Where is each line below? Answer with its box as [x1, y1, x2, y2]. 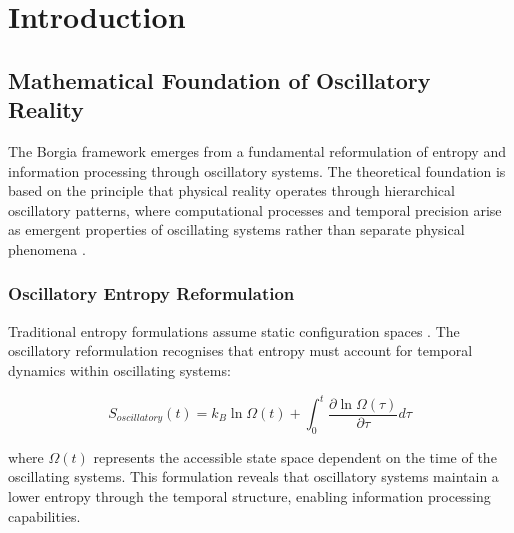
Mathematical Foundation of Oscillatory [8, 64, 431, 95]
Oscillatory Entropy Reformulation [8, 281, 295, 306]
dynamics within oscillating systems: [8, 359, 231, 380]
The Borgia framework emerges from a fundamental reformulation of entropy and [8, 140, 506, 161]
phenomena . [8, 238, 86, 259]
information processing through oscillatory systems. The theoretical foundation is [8, 160, 506, 181]
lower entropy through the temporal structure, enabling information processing [8, 486, 491, 507]
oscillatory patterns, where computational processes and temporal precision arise [8, 199, 502, 220]
